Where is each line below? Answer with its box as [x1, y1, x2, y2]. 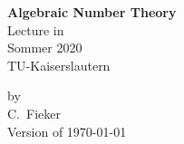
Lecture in [7, 20, 64, 39]
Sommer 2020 [7, 38, 82, 57]
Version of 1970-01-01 [7, 121, 127, 140]
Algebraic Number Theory [7, 3, 177, 21]
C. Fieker [7, 103, 61, 122]
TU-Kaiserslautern [7, 55, 111, 74]
